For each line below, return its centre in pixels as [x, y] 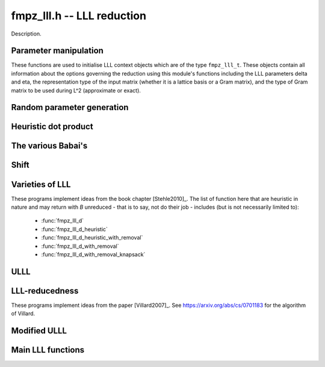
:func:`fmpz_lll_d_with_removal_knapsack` [93, 254]
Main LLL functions [48, 350]
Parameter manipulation [57, 51]
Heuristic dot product [52, 127]
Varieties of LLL [41, 184]
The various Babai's [49, 146]
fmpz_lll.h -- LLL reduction [79, 16]
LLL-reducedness [45, 291]
